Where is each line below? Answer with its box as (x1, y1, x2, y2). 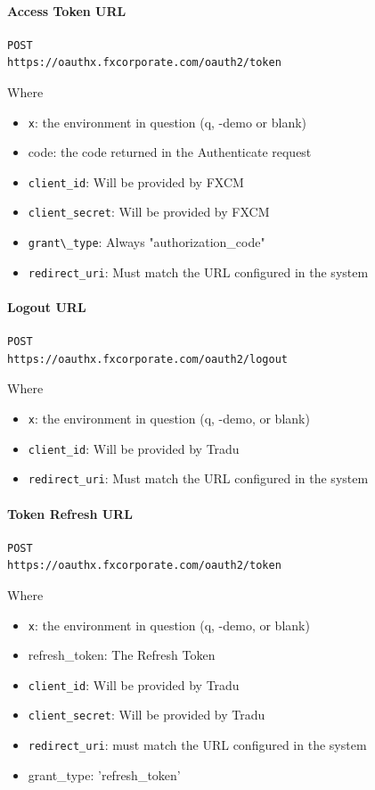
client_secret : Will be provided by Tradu (28, 705, 265, 724)
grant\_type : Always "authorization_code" (28, 233, 265, 251)
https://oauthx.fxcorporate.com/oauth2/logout (7, 352, 288, 366)
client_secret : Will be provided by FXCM (28, 202, 270, 221)
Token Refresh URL (7, 504, 133, 523)
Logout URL (7, 298, 86, 317)
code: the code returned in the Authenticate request (28, 143, 312, 161)
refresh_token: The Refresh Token (28, 646, 216, 664)
